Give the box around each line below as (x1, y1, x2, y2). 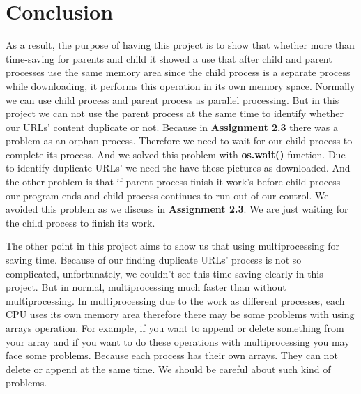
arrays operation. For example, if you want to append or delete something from (6, 321, 344, 335)
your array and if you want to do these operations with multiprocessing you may (6, 334, 350, 349)
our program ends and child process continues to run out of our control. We (6, 188, 329, 202)
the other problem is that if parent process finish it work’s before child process (6, 174, 341, 189)
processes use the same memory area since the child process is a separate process (6, 65, 351, 79)
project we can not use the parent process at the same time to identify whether (6, 106, 344, 121)
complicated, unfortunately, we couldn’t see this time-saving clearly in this (6, 266, 323, 280)
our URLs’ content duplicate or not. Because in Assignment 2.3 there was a (6, 119, 338, 134)
